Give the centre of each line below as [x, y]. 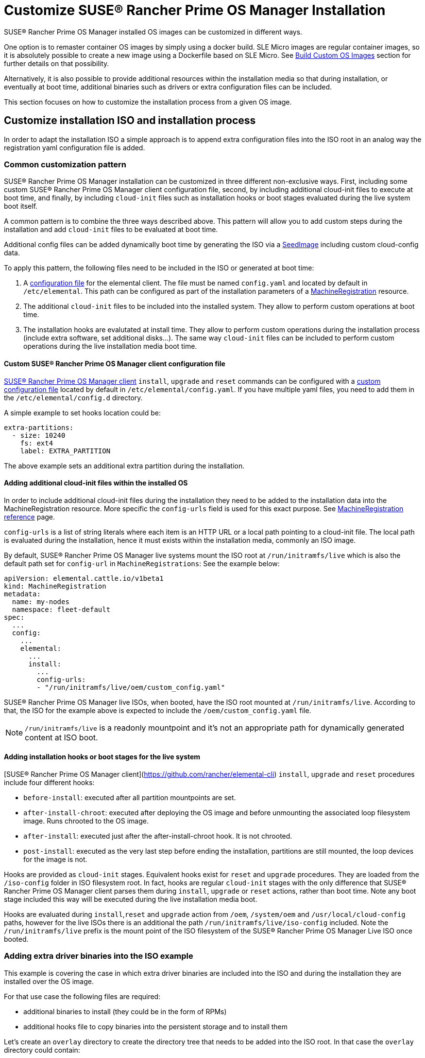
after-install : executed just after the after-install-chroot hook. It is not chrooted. [158, 836]
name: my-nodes [41, 601]
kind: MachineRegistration [55, 586]
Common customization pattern [65, 164]
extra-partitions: [39, 427]
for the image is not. [55, 859]
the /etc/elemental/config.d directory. [73, 397]
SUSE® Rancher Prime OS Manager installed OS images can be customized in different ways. [153, 32]
